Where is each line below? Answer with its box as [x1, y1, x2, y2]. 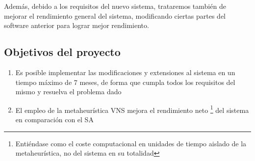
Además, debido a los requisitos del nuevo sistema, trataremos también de [4, 1, 226, 11]
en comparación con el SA [15, 114, 94, 125]
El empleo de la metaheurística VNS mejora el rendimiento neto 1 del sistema [15, 103, 249, 115]
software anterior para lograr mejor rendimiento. [4, 20, 149, 30]
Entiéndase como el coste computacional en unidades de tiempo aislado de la [15, 138, 247, 148]
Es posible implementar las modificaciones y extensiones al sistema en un [15, 67, 235, 77]
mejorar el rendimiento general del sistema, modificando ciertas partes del [4, 10, 226, 21]
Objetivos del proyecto [4, 44, 121, 59]
